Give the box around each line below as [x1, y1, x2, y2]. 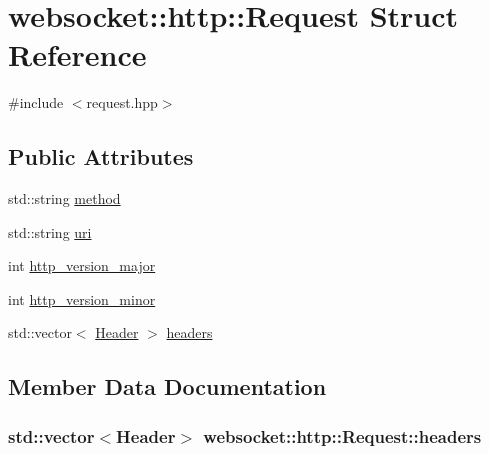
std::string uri [8, 221, 92, 242]
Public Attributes [8, 141, 194, 172]
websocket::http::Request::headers [203, 423, 482, 448]
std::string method [8, 188, 121, 209]
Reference [8, 34, 147, 75]
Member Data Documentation [8, 371, 327, 402]
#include [8, 92, 64, 113]
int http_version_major [8, 255, 156, 276]
